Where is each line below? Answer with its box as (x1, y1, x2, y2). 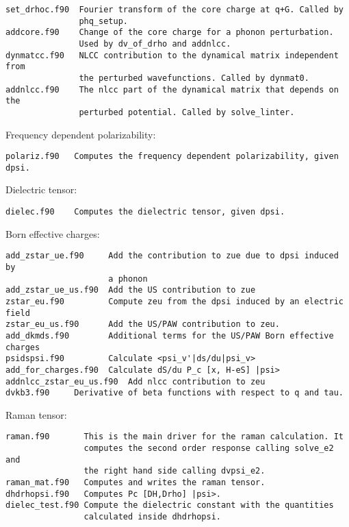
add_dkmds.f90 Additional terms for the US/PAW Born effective (5, 330, 334, 341)
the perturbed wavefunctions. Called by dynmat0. (79, 73, 309, 83)
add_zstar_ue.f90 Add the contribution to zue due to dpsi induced (5, 251, 339, 261)
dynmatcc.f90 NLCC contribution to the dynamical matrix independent (5, 50, 339, 60)
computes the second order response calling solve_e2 (83, 443, 334, 454)
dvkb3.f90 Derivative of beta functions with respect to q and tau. (5, 388, 344, 398)
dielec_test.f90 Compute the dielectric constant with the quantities (5, 500, 334, 511)
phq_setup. (79, 16, 128, 26)
